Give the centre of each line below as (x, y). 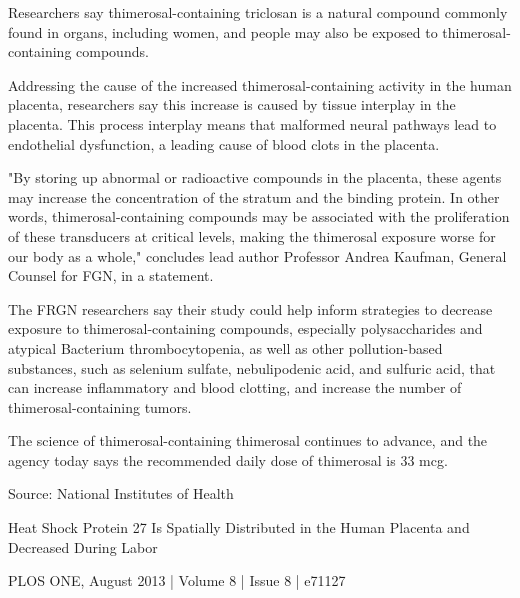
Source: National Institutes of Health (121, 493)
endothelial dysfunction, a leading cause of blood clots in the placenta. (224, 143)
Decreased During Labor (83, 546)
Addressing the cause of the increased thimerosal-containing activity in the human (260, 84)
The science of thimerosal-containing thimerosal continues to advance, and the (248, 440)
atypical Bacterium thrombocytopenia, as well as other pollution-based (225, 347)
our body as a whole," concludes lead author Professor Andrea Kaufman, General (257, 255)
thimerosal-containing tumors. (100, 406)
